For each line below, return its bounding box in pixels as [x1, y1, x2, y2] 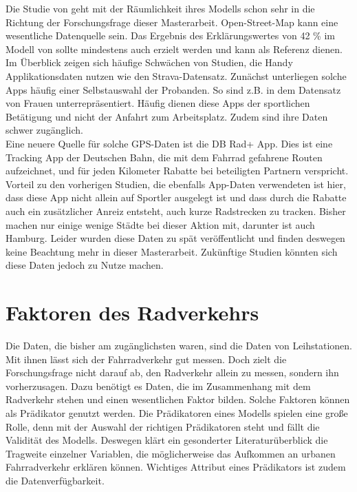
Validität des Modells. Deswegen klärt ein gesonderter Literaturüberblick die [6, 433, 328, 447]
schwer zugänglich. [6, 123, 83, 137]
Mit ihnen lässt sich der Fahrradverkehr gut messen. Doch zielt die [6, 351, 287, 366]
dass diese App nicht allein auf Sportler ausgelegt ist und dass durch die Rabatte [6, 190, 347, 205]
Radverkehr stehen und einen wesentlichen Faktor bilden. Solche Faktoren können [6, 392, 350, 407]
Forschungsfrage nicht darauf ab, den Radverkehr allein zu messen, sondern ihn [6, 365, 339, 380]
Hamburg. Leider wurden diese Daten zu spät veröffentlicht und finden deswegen [6, 231, 345, 245]
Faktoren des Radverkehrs [6, 298, 259, 327]
